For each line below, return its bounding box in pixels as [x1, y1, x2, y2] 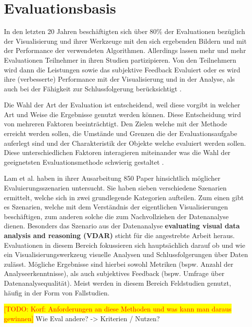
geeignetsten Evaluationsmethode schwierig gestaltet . [4, 156, 164, 167]
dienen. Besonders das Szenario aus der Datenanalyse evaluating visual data [4, 221, 240, 231]
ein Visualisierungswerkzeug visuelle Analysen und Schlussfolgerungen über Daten [4, 249, 248, 259]
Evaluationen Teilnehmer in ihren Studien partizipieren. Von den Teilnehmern [4, 54, 236, 65]
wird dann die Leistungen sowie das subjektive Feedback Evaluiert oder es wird [4, 64, 240, 74]
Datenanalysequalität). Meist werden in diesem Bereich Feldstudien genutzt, [4, 277, 231, 288]
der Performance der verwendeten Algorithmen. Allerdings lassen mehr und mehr [4, 45, 246, 55]
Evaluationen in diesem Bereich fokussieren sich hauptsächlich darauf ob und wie [4, 240, 245, 250]
